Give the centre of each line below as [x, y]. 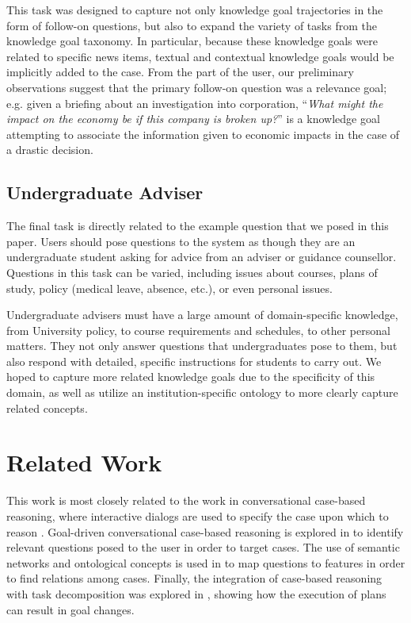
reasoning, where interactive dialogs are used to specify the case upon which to [198, 515]
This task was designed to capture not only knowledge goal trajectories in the [195, 10]
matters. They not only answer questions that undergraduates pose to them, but [202, 346]
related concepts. [47, 408]
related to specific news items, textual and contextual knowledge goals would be [200, 56]
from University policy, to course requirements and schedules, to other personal [198, 330]
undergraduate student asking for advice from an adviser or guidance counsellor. [202, 257]
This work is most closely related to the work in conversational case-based [186, 500]
